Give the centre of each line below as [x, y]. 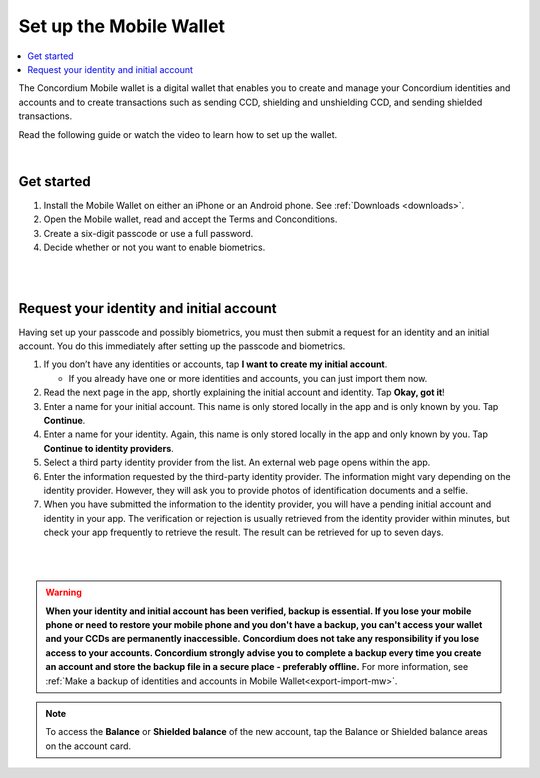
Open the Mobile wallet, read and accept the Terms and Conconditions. [190, 219]
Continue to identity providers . [108, 448]
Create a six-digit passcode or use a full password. [148, 233]
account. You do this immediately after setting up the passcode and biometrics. [182, 346]
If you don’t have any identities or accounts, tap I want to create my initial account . [215, 364]
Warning [63, 592]
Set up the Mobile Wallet [121, 26]
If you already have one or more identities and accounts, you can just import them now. [248, 378]
